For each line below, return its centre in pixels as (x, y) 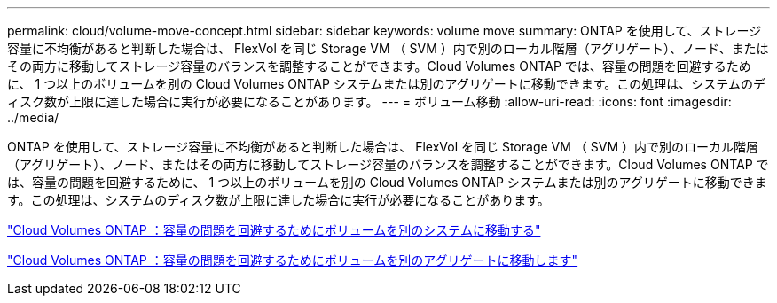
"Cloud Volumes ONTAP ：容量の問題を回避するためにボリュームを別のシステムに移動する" (274, 230)
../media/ (33, 117)
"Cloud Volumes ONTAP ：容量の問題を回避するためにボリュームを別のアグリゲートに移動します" (293, 260)
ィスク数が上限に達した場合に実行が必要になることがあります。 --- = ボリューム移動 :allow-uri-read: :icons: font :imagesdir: (369, 101)
